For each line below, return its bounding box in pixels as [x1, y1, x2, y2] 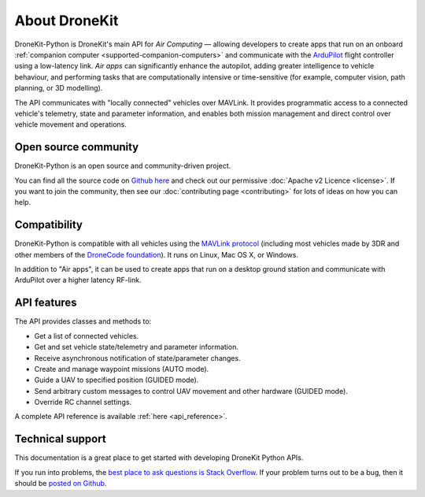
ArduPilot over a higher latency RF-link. [14, 276, 142, 285]
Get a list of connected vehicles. [34, 331, 139, 340]
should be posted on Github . [14, 479, 107, 488]
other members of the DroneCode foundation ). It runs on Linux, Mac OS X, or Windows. [14, 250, 299, 259]
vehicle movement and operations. [14, 120, 128, 129]
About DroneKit [14, 12, 119, 29]
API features [14, 296, 78, 310]
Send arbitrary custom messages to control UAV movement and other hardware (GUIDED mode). [34, 386, 348, 395]
